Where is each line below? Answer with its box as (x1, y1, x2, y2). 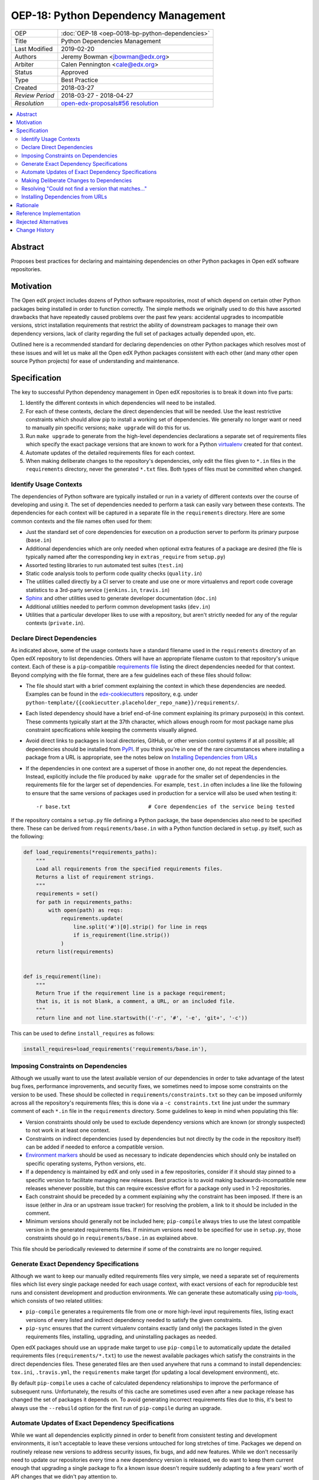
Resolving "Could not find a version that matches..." (21, 185, 147, 192)
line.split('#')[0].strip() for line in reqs (73, 924, 207, 930)
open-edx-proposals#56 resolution (61, 99, 159, 107)
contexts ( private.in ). (25, 619, 85, 627)
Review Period (14, 91, 54, 99)
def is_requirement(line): (23, 973, 102, 980)
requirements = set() (35, 890, 99, 897)
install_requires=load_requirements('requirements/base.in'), (23, 1045, 207, 1053)
